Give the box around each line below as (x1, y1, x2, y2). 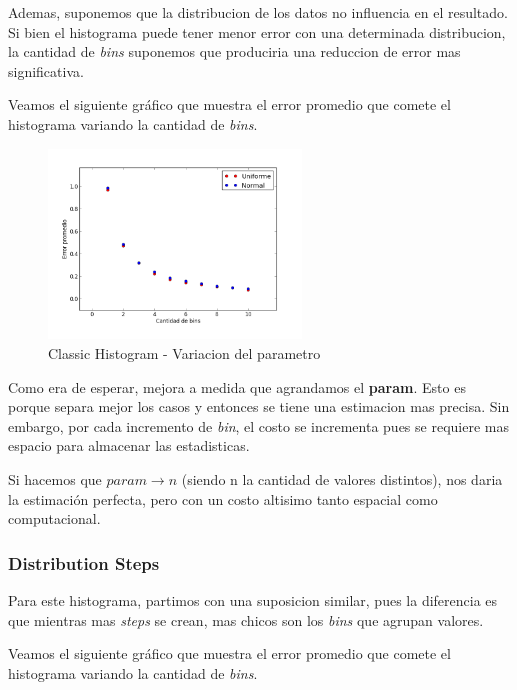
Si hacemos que (8, 468, 102, 489)
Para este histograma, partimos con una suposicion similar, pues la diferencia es (8, 589, 498, 610)
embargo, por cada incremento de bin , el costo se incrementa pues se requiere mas (8, 415, 509, 436)
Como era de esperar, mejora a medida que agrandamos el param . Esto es (8, 376, 466, 397)
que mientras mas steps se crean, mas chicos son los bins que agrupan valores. (8, 609, 484, 630)
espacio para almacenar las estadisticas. (8, 435, 250, 456)
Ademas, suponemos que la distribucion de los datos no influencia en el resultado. (8, 2, 508, 22)
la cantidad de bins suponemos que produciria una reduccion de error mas (8, 41, 461, 62)
